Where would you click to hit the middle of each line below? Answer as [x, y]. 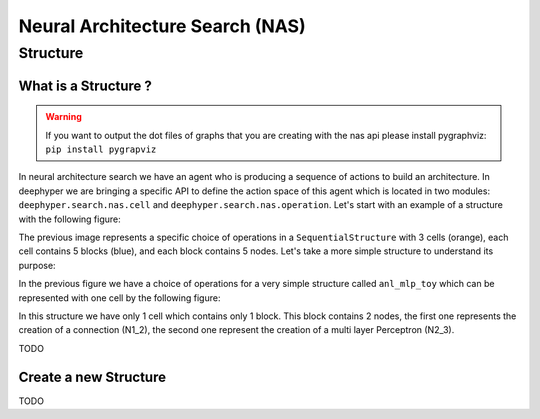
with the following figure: [70, 219]
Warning [63, 117]
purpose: [37, 265]
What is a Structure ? [85, 85]
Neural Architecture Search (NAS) [162, 26]
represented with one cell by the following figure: [119, 297]
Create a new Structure [92, 376]
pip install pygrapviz [101, 149]
